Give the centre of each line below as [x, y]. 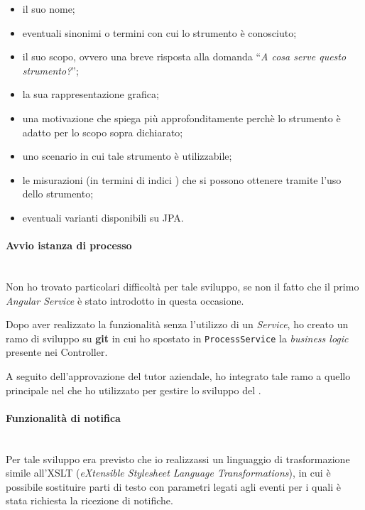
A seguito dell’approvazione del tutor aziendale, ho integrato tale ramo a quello [178, 375]
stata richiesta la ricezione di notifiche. [89, 500]
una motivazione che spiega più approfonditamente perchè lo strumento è [181, 118]
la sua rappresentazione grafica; [91, 94]
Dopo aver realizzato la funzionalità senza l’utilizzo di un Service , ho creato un [177, 324]
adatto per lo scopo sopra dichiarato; [103, 132]
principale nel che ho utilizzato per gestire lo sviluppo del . [134, 390]
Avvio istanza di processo [69, 245]
